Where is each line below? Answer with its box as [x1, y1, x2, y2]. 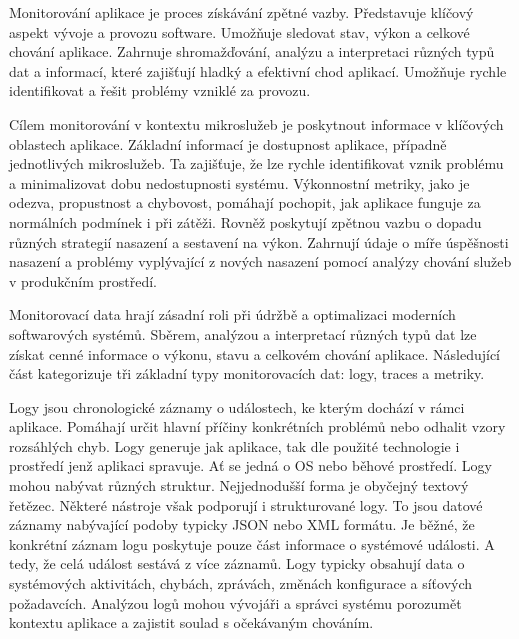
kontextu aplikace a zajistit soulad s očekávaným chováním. [9, 612, 374, 633]
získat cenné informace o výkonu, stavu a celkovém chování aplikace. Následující [9, 343, 501, 364]
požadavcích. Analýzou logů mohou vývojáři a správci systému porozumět [9, 592, 462, 613]
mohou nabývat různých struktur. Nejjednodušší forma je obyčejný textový [9, 475, 469, 496]
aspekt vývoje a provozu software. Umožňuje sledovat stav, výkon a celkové [9, 21, 470, 42]
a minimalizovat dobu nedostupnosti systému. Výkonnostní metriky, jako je [9, 172, 470, 193]
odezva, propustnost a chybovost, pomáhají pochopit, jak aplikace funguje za [9, 192, 481, 213]
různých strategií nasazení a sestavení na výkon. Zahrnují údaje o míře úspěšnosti [9, 231, 509, 252]
